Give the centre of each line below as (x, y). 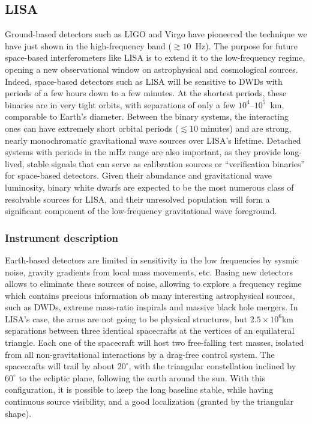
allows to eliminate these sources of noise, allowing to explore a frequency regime (153, 284)
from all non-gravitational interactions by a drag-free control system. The (140, 354)
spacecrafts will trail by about (60, 366)
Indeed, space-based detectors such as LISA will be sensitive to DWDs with (144, 81)
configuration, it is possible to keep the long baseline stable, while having (139, 389)
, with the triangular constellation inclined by (212, 366)
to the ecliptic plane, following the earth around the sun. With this (142, 377)
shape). (18, 413)
